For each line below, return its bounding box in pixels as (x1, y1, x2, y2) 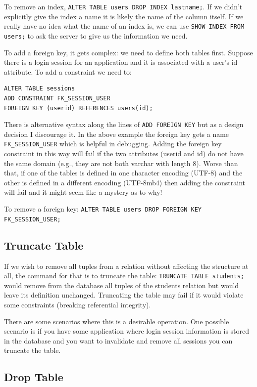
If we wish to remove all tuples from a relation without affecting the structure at (4, 260, 249, 271)
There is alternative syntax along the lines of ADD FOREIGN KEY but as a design (4, 119, 244, 129)
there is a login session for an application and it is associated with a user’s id (4, 57, 238, 67)
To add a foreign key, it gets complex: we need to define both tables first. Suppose (4, 47, 253, 57)
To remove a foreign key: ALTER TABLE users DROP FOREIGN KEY (4, 204, 202, 214)
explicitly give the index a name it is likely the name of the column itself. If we (4, 11, 244, 21)
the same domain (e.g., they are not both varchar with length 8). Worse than (4, 158, 238, 168)
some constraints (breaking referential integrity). (4, 299, 151, 309)
